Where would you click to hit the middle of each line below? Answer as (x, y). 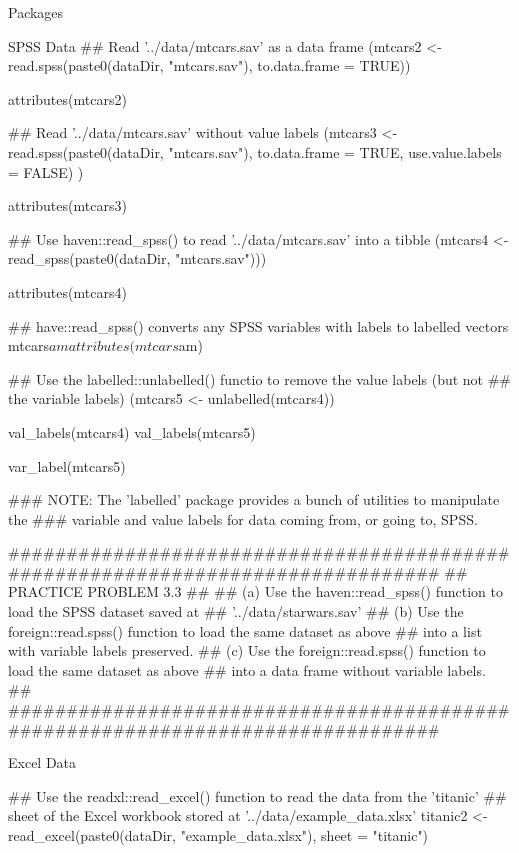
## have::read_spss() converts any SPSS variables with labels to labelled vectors (258, 325)
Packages (36, 12)
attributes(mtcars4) (67, 291)
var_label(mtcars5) (67, 465)
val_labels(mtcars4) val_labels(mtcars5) (132, 431)
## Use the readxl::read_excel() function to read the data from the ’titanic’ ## (257, 795)
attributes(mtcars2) (67, 98)
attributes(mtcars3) (67, 205)
